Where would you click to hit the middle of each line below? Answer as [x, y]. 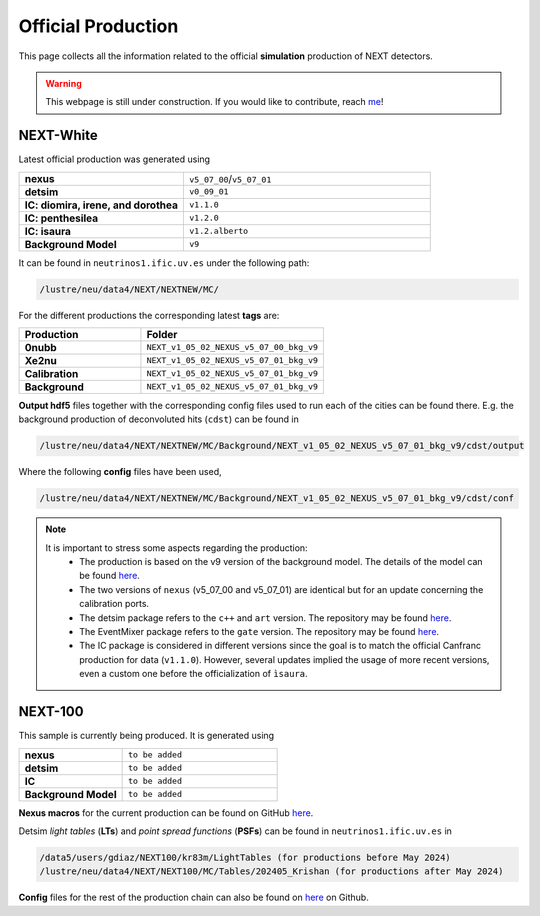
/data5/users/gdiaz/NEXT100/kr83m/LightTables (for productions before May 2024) [245, 857]
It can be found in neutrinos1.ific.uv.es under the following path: [164, 262]
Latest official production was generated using [114, 159]
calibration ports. [114, 604]
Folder [162, 334]
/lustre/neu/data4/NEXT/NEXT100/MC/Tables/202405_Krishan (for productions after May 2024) [271, 871]
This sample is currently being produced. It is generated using [146, 736]
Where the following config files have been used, [120, 472]
